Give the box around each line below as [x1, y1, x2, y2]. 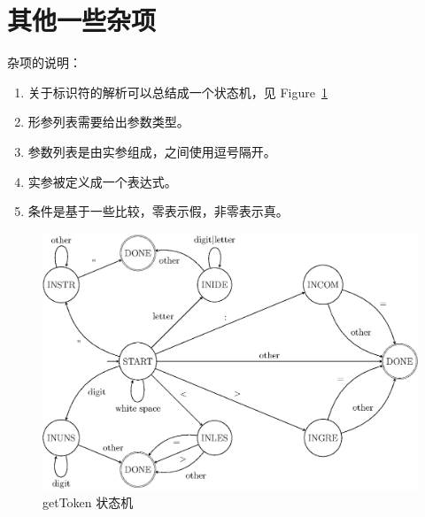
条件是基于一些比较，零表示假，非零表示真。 [27, 202, 289, 220]
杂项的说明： [7, 53, 81, 72]
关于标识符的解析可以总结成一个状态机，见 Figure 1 [27, 82, 328, 101]
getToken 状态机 [42, 493, 134, 512]
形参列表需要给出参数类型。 [27, 112, 189, 131]
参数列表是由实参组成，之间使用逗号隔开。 [27, 142, 276, 160]
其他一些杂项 [7, 2, 157, 38]
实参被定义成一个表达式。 [27, 172, 177, 190]
